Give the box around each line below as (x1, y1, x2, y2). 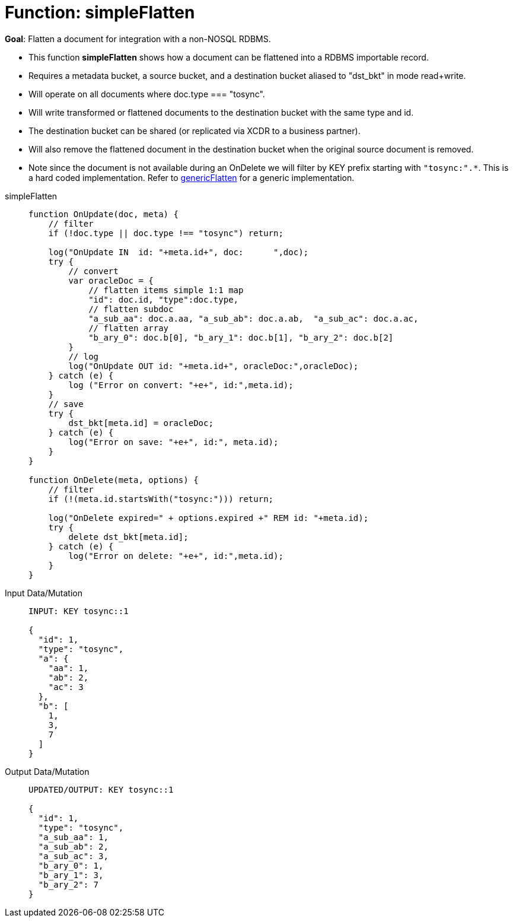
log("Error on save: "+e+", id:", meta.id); (68, 437, 279, 447)
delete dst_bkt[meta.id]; (68, 532, 189, 542)
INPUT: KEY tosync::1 (28, 606, 129, 616)
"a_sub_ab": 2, (38, 841, 109, 851)
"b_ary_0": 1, (38, 860, 104, 870)
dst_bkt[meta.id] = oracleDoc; (68, 418, 214, 428)
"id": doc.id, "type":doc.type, (88, 294, 239, 304)
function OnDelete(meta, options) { (28, 475, 199, 485)
